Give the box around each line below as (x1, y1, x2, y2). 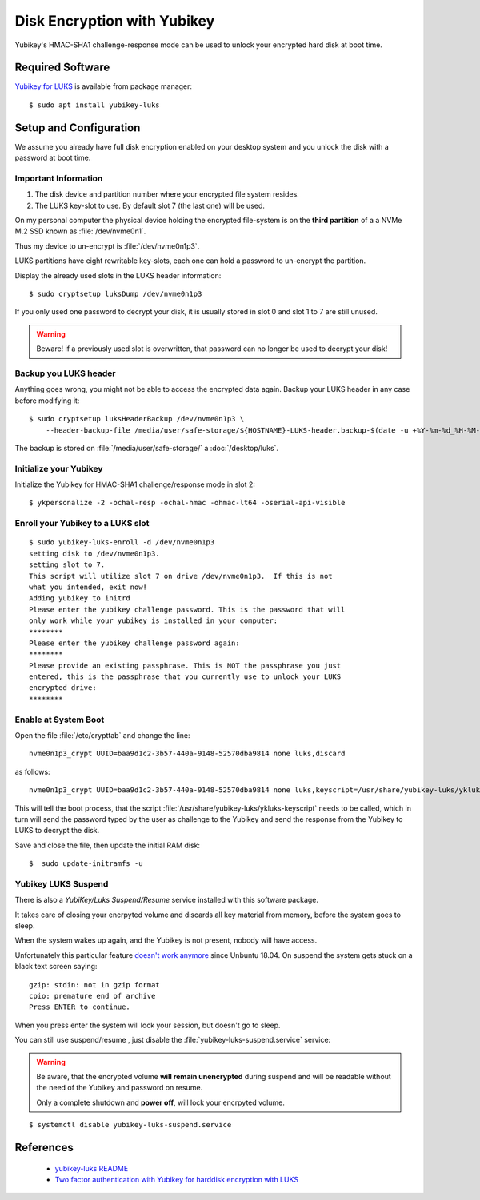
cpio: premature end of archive (29, 991, 156, 1000)
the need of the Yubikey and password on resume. (36, 1083, 203, 1093)
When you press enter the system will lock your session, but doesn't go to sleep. (14, 1020, 281, 1030)
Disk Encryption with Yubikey (14, 12, 215, 30)
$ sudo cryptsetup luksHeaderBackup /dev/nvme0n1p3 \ (29, 414, 244, 424)
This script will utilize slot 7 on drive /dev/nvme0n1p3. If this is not (29, 572, 333, 580)
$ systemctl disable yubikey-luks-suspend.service (29, 1120, 232, 1130)
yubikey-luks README (54, 1163, 129, 1173)
